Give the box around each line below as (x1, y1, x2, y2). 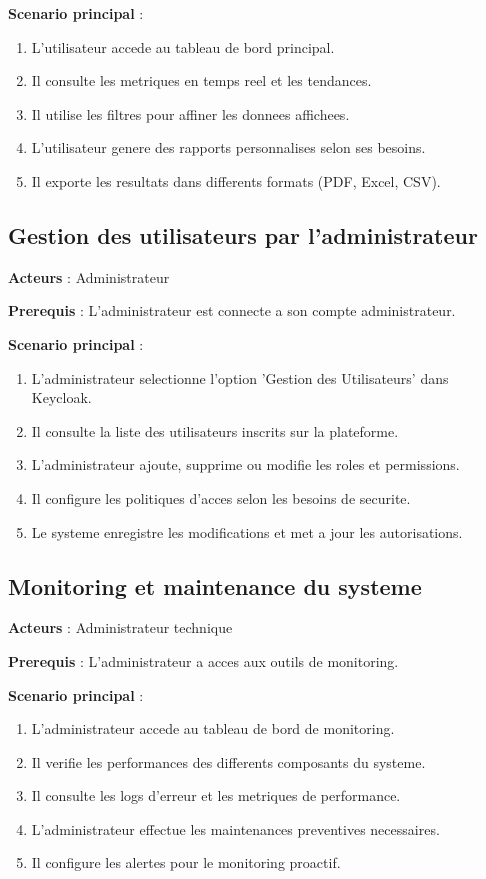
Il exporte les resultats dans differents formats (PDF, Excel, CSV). (31, 170, 441, 191)
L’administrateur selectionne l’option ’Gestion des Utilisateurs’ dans (31, 367, 449, 388)
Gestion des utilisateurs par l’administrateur (8, 219, 478, 250)
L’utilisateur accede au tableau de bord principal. (31, 36, 335, 57)
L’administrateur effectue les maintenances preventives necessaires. (31, 818, 440, 839)
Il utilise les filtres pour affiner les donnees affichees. (31, 103, 350, 124)
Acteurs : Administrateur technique (8, 617, 233, 638)
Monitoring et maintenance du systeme (8, 570, 422, 601)
